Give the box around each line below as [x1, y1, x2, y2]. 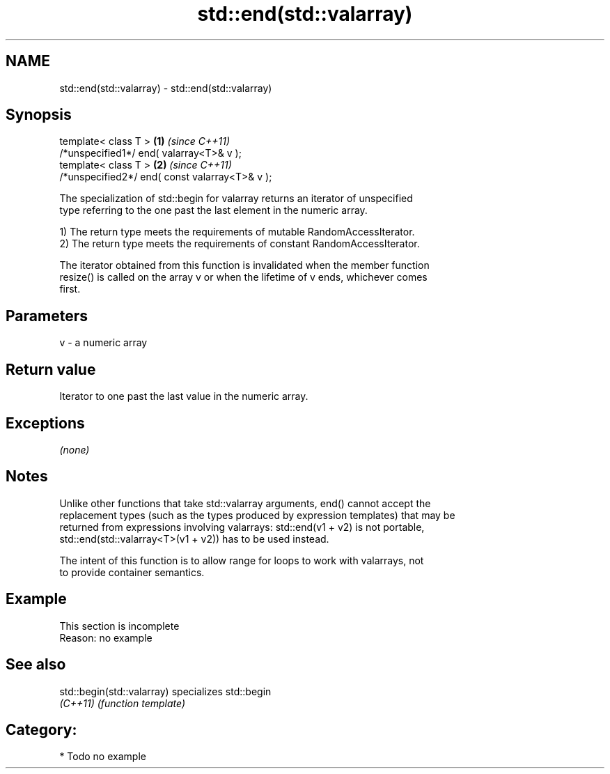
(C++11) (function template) [59, 697, 186, 709]
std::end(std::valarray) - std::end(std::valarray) [59, 82, 272, 94]
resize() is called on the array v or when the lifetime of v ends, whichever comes [59, 271, 428, 284]
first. [59, 283, 81, 295]
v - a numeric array [59, 336, 148, 349]
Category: [6, 720, 77, 738]
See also [6, 656, 66, 674]
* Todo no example [59, 750, 146, 763]
